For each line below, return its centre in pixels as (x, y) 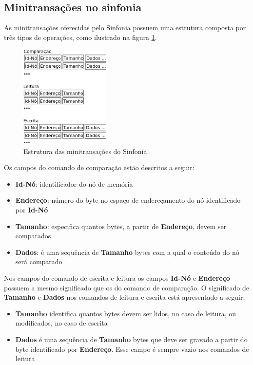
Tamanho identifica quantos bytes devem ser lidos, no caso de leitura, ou (126, 313)
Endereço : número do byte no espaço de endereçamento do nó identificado (128, 200)
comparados (33, 236)
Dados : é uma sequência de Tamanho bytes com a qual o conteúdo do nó (127, 252)
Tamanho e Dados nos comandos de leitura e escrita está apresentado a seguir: (125, 297)
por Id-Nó (32, 209)
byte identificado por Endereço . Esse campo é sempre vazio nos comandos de (132, 349)
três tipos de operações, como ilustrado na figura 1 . (80, 37)
